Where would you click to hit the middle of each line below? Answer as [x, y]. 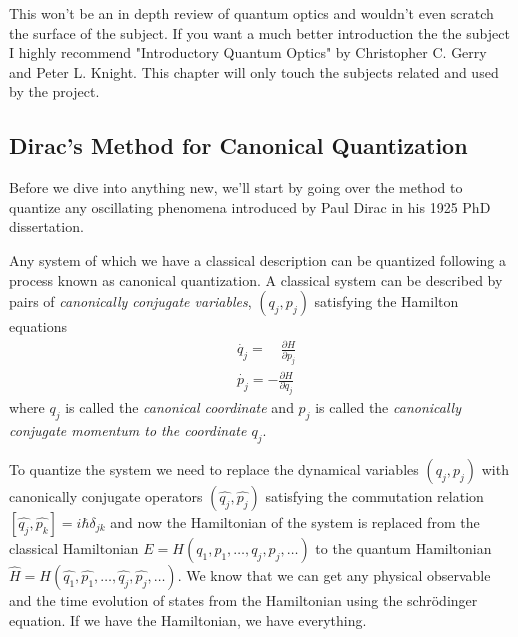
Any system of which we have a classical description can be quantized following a [257, 259]
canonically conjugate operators [106, 495]
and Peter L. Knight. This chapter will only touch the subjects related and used [254, 71]
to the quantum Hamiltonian [403, 547]
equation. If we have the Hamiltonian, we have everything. [188, 619]
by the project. [54, 91]
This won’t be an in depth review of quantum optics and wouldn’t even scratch [251, 13]
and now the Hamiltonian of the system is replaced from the [295, 521]
